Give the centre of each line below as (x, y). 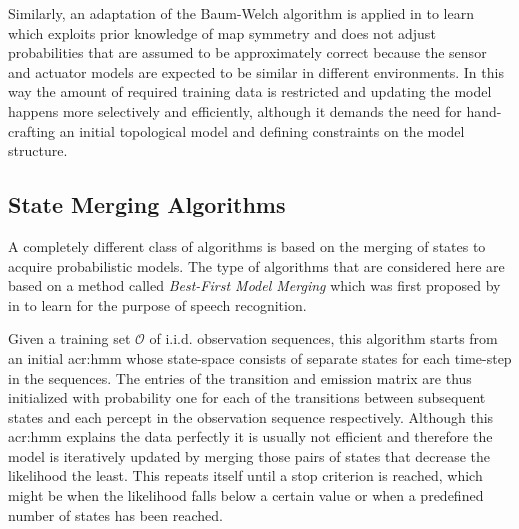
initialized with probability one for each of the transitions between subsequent (247, 397)
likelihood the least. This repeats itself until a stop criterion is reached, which (245, 475)
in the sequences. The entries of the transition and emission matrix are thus (240, 377)
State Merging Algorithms (147, 204)
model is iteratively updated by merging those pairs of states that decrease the (249, 455)
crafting (32, 130)
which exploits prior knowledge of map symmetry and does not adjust (222, 32)
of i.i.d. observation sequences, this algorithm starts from (323, 338)
